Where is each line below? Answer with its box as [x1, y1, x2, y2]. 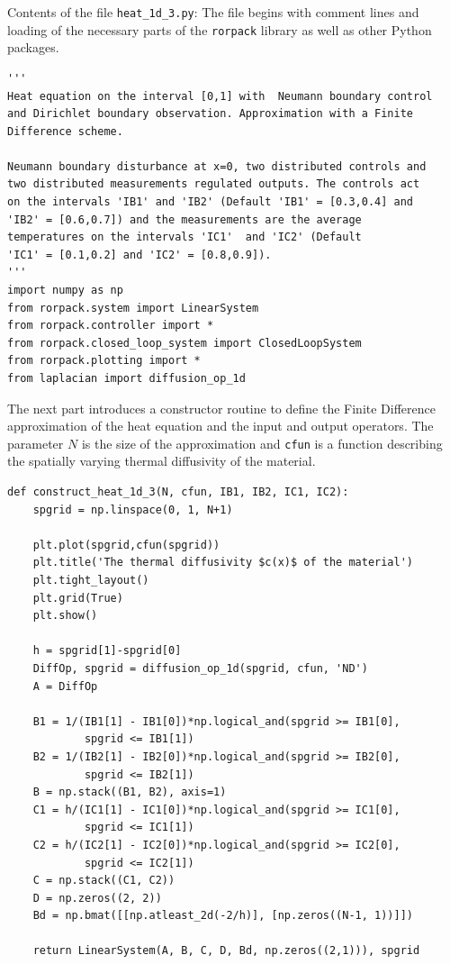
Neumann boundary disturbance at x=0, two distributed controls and [7, 159, 427, 173]
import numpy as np [7, 284, 123, 297]
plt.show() [32, 609, 98, 623]
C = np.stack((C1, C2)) [32, 874, 175, 887]
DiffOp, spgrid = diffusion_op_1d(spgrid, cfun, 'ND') [32, 661, 368, 675]
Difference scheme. [7, 124, 123, 138]
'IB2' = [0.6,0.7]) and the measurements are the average [7, 213, 362, 226]
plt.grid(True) [32, 591, 123, 605]
